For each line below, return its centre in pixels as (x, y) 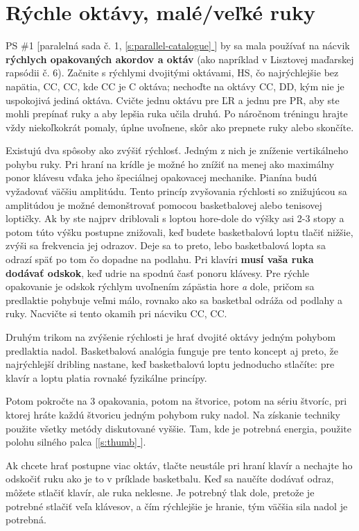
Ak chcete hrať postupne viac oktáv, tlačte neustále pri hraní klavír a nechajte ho (179, 465)
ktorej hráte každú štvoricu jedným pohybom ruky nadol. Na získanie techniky (173, 414)
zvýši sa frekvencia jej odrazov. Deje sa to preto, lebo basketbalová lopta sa (166, 245)
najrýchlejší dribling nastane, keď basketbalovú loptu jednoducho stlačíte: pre (170, 364)
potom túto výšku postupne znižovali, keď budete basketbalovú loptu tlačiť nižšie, (179, 231)
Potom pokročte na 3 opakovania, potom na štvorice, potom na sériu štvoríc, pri (176, 401)
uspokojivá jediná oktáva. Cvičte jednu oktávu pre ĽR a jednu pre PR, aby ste (173, 100)
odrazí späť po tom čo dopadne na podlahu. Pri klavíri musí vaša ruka (160, 259)
